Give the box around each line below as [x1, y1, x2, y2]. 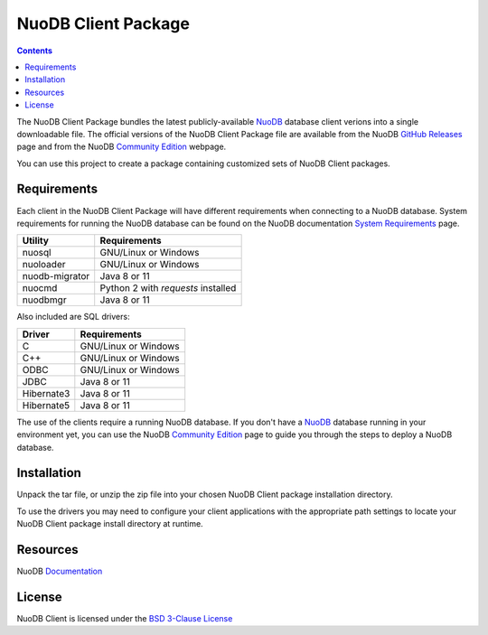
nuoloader [22, 258, 66, 271]
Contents [16, 45, 53, 56]
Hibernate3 [22, 387, 70, 399]
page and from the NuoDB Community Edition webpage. [16, 141, 227, 153]
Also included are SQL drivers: [16, 312, 130, 322]
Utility [22, 235, 50, 247]
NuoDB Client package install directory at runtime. [16, 518, 203, 529]
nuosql [22, 247, 52, 259]
